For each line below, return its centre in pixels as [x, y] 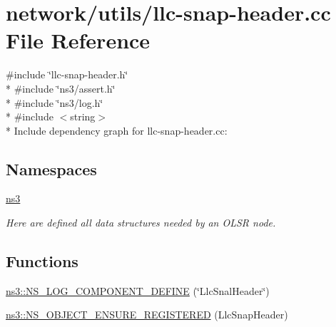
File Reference [78, 40]
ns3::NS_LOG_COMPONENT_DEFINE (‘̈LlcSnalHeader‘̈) [138, 290]
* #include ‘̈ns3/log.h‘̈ [55, 102]
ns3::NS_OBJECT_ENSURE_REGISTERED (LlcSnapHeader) [147, 315]
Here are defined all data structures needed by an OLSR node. [141, 223]
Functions [42, 261]
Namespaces [51, 168]
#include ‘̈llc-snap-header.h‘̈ [67, 74]
